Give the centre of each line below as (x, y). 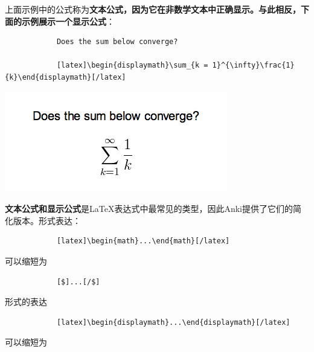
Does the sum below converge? (117, 42)
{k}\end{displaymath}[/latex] (66, 77)
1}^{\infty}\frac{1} (253, 66)
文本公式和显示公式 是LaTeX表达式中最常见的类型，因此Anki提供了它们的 (149, 209)
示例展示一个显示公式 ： (68, 21)
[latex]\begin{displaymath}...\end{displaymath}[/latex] (173, 322)
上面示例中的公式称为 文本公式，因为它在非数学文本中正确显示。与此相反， (153, 9)
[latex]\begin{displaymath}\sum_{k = (132, 66)
